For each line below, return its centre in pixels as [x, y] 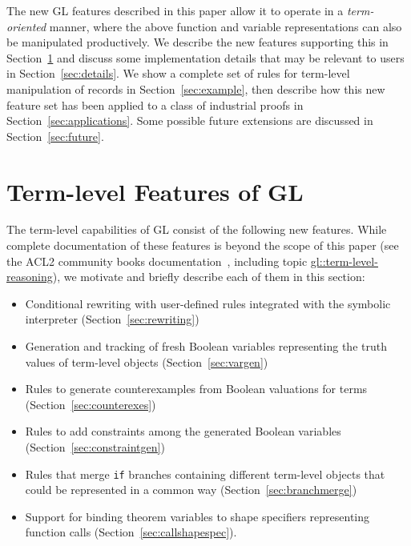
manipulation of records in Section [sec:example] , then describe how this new [196, 88]
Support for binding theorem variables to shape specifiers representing [197, 516]
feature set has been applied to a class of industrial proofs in [155, 104]
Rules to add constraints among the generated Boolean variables [183, 431]
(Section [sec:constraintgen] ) [95, 447]
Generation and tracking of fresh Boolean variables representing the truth [206, 346]
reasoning [30, 277]
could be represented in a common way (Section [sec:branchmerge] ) [191, 490]
